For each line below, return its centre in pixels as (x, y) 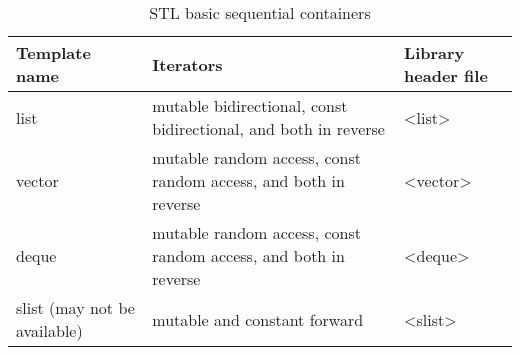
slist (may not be (75, 307)
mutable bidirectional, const (250, 105)
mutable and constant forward (258, 319)
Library (434, 52)
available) (49, 330)
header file (446, 75)
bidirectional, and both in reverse (268, 128)
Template (53, 52)
